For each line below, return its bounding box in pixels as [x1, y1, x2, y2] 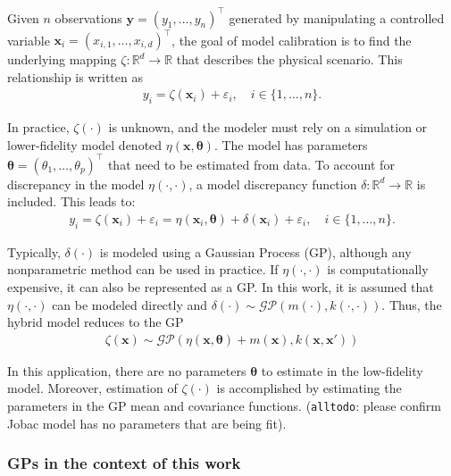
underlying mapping [7, 50, 117, 68]
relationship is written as [7, 67, 143, 86]
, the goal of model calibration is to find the [171, 30, 412, 48]
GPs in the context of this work [7, 452, 241, 474]
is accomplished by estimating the [216, 379, 402, 397]
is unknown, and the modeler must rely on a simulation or [108, 118, 428, 137]
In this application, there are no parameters [7, 361, 246, 380]
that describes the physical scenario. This [176, 50, 403, 68]
